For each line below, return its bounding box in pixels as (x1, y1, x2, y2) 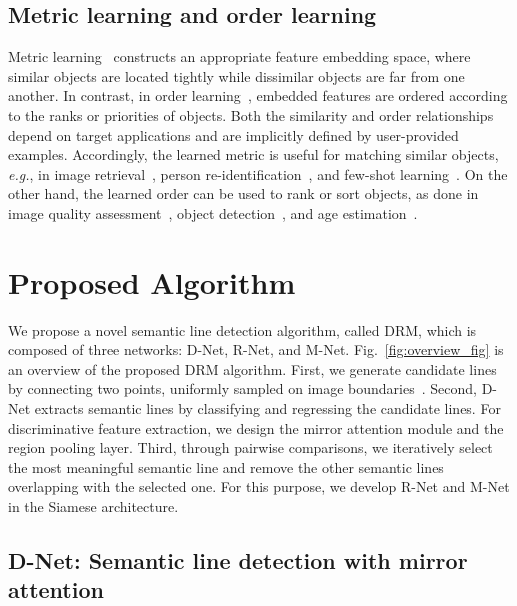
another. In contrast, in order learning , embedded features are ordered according (8, 85, 508, 106)
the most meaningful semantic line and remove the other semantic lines (8, 456, 444, 477)
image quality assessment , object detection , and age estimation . (8, 202, 418, 223)
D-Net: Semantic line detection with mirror (8, 545, 468, 575)
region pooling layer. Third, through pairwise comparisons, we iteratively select (8, 437, 493, 458)
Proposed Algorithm (8, 261, 296, 302)
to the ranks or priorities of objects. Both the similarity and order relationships (8, 104, 494, 125)
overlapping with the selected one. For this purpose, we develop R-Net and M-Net (8, 476, 510, 497)
